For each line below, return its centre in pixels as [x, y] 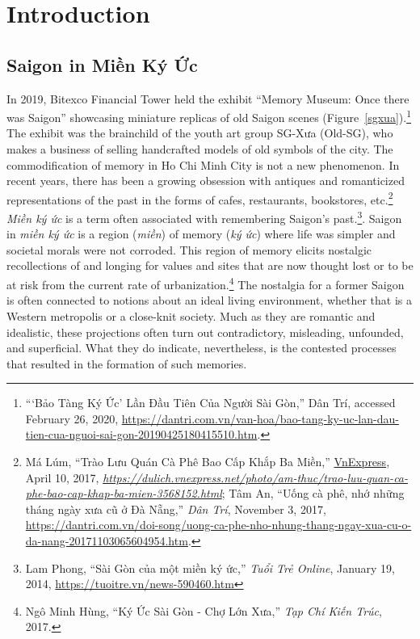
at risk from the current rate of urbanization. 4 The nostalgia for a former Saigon [206, 283]
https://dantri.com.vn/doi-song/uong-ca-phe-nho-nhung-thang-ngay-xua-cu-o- [218, 525]
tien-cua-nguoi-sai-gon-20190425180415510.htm [141, 434]
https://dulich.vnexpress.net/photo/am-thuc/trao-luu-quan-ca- [256, 477]
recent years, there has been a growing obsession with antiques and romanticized [206, 181]
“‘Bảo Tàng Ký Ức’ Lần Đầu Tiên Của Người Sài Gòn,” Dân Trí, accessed [210, 403]
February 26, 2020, [72, 418]
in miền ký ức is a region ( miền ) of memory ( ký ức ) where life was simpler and [201, 234]
